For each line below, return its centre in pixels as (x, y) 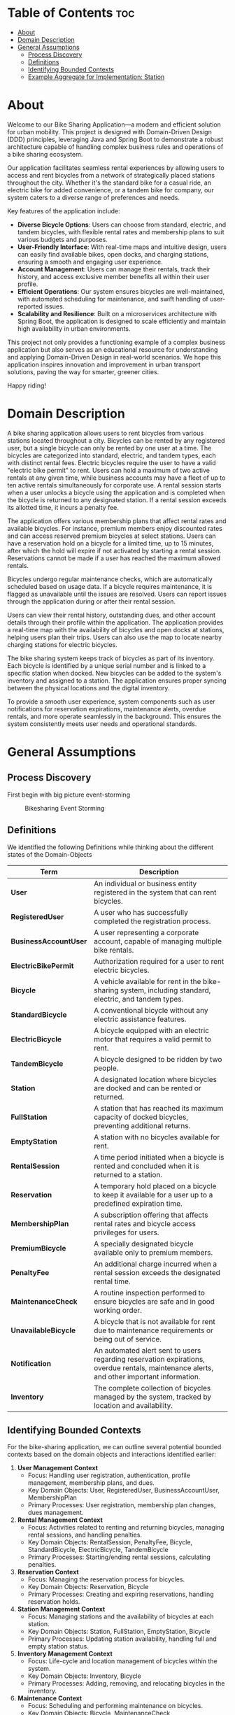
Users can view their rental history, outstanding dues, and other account (111, 615)
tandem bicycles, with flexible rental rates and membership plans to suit (121, 232)
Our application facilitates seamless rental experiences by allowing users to (116, 168)
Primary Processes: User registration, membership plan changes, (122, 1505)
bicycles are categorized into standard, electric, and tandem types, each (112, 455)
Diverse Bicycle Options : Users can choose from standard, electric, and (122, 225)
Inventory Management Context (65, 1654)
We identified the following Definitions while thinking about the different (111, 847)
